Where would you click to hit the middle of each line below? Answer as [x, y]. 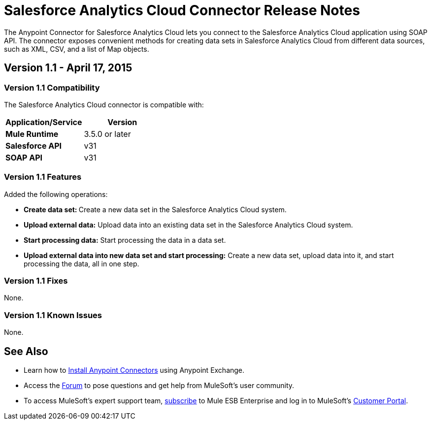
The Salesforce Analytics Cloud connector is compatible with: [104, 104]
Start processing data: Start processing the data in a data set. [125, 240]
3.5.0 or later [107, 134]
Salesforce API [34, 146]
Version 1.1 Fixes [36, 281]
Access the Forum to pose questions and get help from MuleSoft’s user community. [159, 386]
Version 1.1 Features [43, 177]
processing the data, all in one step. [82, 263]
